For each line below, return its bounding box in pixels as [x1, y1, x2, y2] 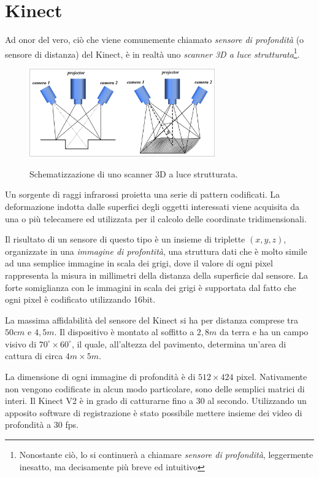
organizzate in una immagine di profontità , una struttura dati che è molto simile [5, 244, 307, 257]
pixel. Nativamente [236, 370, 307, 383]
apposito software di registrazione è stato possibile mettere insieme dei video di [5, 406, 302, 419]
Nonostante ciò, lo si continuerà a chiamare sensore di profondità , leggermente [19, 448, 313, 461]
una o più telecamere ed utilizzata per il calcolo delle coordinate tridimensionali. [5, 212, 307, 225]
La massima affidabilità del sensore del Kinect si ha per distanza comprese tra [5, 313, 299, 326]
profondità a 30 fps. [5, 418, 79, 431]
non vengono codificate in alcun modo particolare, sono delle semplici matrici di [5, 382, 305, 395]
